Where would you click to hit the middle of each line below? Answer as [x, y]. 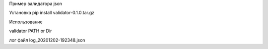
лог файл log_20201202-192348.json [47, 40]
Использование [26, 22]
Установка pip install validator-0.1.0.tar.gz [52, 13]
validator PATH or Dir [31, 31]
